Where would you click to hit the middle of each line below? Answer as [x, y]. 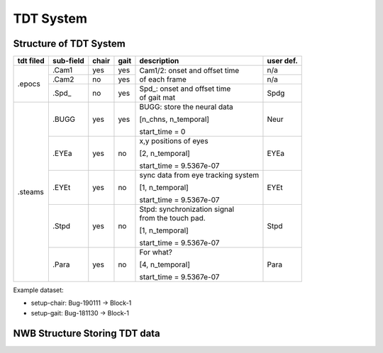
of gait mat [157, 98]
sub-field [68, 61]
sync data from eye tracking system [199, 175]
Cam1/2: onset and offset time [189, 70]
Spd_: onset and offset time [185, 89]
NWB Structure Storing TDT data [87, 333]
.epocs [29, 84]
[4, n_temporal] [165, 264]
